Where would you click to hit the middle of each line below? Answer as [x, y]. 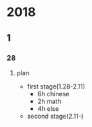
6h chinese [53, 94]
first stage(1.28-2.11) [56, 86]
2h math [49, 101]
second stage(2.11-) [55, 116]
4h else [48, 108]
